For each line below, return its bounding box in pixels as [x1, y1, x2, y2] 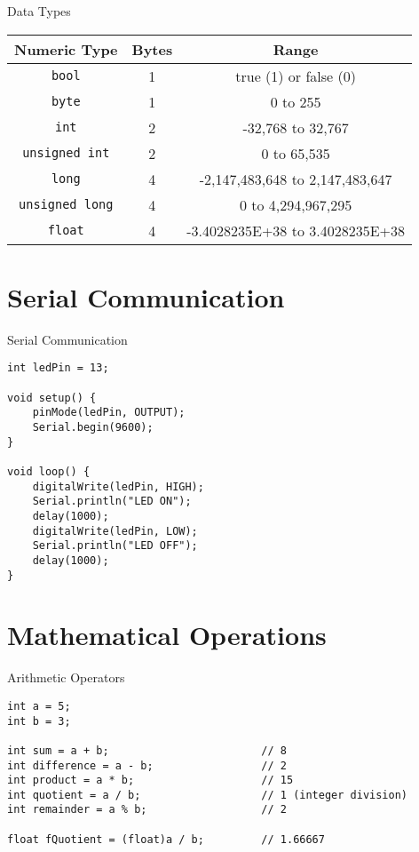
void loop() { [7, 465, 91, 478]
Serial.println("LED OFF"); [32, 539, 198, 553]
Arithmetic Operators [7, 668, 125, 687]
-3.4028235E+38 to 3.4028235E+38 [186, 219, 405, 241]
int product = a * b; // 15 [7, 774, 294, 787]
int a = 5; [7, 699, 71, 713]
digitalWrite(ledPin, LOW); [32, 524, 198, 537]
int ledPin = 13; [7, 362, 109, 375]
